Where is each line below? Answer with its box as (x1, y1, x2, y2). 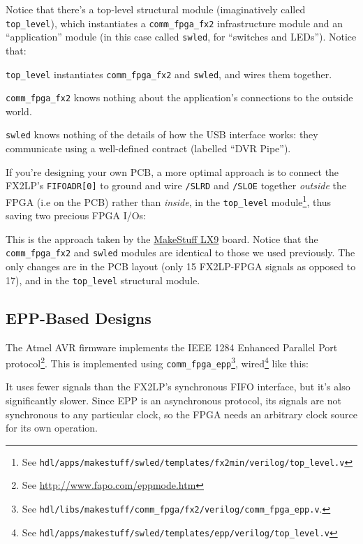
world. (6, 103, 32, 118)
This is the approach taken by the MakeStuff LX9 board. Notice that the (6, 231, 318, 246)
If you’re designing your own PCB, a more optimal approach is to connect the (6, 164, 339, 179)
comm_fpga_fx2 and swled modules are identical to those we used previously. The (6, 245, 355, 260)
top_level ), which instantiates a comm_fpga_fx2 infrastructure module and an (6, 15, 343, 30)
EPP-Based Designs (6, 307, 151, 328)
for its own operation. (6, 420, 98, 435)
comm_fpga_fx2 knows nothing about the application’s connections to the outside (6, 90, 353, 105)
